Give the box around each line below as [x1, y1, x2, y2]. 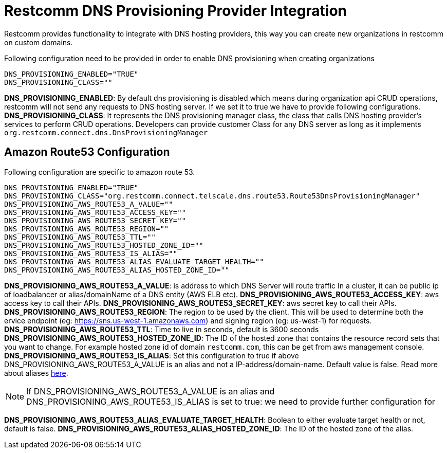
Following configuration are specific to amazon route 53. [4, 167, 195, 176]
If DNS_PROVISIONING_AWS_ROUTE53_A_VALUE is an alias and [26, 386, 275, 396]
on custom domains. [4, 38, 73, 47]
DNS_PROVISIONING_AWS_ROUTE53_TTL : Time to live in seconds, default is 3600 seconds [4, 324, 319, 334]
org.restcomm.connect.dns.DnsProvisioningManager [4, 128, 208, 137]
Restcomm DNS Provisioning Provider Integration [4, 2, 347, 20]
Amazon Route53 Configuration [4, 146, 170, 159]
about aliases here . [4, 368, 68, 377]
